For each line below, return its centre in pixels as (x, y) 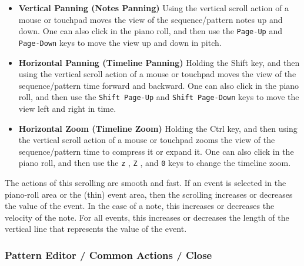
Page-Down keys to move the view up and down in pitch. (120, 42)
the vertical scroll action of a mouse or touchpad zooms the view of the (147, 140)
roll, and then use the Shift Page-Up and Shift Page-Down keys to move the (159, 97)
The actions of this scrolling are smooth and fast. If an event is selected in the (146, 182)
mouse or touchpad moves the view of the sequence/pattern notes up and (151, 19)
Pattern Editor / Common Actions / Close (108, 255)
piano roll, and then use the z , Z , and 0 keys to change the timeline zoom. (155, 163)
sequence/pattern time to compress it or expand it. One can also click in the (156, 151)
